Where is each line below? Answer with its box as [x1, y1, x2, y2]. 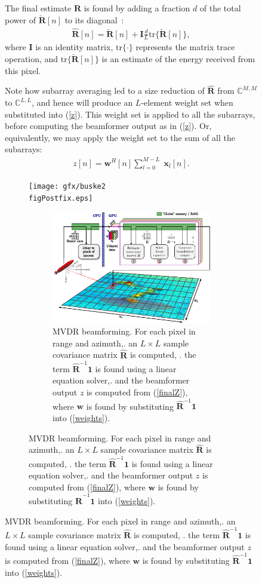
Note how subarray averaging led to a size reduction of [5, 84, 205, 97]
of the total [199, 2, 241, 14]
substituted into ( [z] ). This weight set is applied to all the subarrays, [5, 108, 255, 120]
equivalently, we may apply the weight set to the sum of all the [5, 131, 235, 143]
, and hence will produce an [31, 96, 133, 109]
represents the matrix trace [135, 41, 235, 53]
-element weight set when [141, 96, 233, 109]
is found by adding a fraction [84, 2, 190, 14]
